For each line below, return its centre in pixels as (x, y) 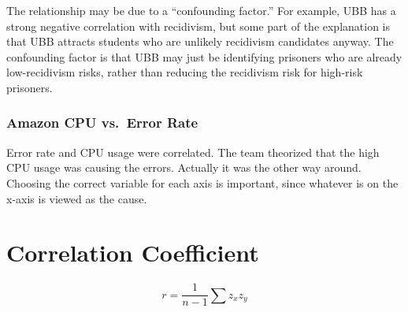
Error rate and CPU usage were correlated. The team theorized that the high (193, 152)
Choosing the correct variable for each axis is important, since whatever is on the (202, 182)
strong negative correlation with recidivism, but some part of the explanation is (198, 26)
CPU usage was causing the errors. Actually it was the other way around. (184, 167)
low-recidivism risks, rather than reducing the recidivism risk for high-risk (185, 72)
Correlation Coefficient (133, 253)
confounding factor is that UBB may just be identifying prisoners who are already (204, 56)
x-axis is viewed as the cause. (77, 198)
